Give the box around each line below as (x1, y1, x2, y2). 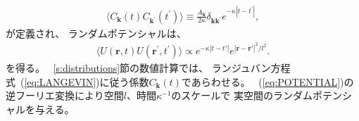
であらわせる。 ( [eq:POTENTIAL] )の (181, 74, 354, 89)
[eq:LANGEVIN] (24, 74, 96, 89)
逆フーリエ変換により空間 (6, 88, 124, 103)
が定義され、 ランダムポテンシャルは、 (6, 25, 187, 40)
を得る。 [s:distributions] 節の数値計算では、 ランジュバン (6, 60, 271, 75)
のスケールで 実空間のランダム (171, 88, 313, 103)
